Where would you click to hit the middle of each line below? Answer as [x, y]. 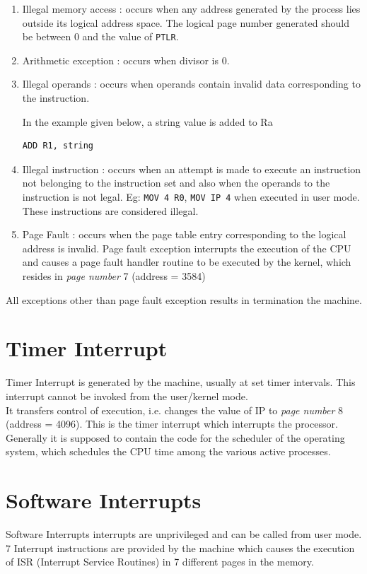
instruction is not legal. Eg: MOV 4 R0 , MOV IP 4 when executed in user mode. [191, 197]
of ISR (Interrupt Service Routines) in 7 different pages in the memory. [160, 562]
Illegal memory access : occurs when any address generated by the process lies [191, 8]
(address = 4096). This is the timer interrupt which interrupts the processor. [172, 424]
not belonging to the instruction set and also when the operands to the [176, 183]
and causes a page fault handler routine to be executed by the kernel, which [187, 262]
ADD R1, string [58, 146]
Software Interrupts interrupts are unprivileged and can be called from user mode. [184, 534]
